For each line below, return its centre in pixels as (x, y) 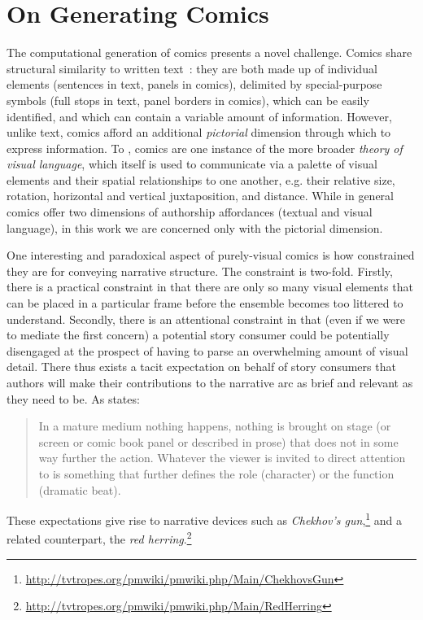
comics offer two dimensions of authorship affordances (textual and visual (190, 212)
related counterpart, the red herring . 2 (99, 538)
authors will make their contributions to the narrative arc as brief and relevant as (210, 382)
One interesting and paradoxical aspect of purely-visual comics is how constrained (211, 255)
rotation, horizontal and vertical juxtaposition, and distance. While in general (200, 196)
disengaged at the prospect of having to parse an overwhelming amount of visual (207, 350)
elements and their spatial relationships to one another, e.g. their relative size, (201, 179)
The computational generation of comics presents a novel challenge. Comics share (209, 52)
